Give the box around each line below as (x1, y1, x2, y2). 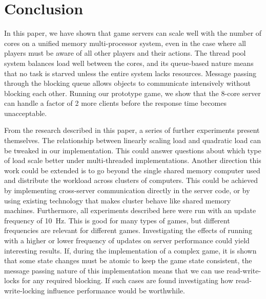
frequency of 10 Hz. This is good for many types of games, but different (4, 215, 230, 225)
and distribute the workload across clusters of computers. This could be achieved (4, 175, 258, 186)
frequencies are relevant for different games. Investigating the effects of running (4, 225, 252, 236)
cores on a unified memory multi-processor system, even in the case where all (4, 37, 246, 48)
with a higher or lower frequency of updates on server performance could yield (4, 235, 250, 245)
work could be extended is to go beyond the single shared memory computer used (4, 165, 260, 175)
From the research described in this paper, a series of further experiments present (4, 125, 260, 135)
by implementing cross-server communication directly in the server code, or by (4, 185, 250, 196)
